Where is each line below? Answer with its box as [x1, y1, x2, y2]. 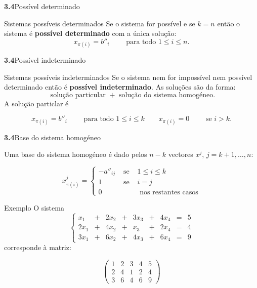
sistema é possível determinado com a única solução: [4, 28, 177, 38]
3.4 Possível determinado [4, 1, 80, 11]
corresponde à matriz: [4, 242, 71, 253]
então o [217, 18, 240, 28]
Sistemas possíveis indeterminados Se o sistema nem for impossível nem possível [4, 71, 252, 82]
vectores [168, 149, 193, 159]
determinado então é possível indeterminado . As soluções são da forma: [4, 81, 236, 92]
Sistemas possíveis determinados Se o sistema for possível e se [4, 18, 195, 28]
